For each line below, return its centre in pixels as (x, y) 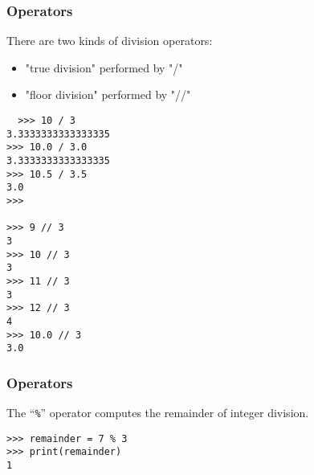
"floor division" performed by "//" (108, 94)
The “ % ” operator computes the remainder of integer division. (158, 413)
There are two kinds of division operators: (110, 41)
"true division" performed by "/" (104, 67)
